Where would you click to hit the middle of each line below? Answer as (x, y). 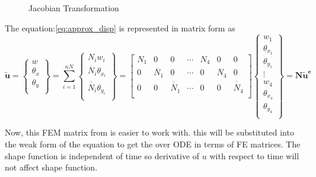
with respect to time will (254, 155)
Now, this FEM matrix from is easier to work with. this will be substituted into (149, 132)
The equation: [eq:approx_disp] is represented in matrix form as (120, 28)
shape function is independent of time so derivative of (102, 155)
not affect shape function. (51, 167)
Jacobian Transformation (74, 8)
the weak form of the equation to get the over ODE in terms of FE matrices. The (153, 144)
